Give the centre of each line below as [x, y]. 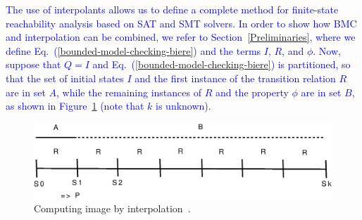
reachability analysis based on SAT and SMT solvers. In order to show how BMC [181, 23]
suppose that [33, 64]
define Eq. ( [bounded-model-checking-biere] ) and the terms [133, 50]
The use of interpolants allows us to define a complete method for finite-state [172, 9]
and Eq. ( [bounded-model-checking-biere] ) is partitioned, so [221, 64]
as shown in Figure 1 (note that [75, 106]
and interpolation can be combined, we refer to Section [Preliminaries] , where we [181, 37]
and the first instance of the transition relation [235, 78]
